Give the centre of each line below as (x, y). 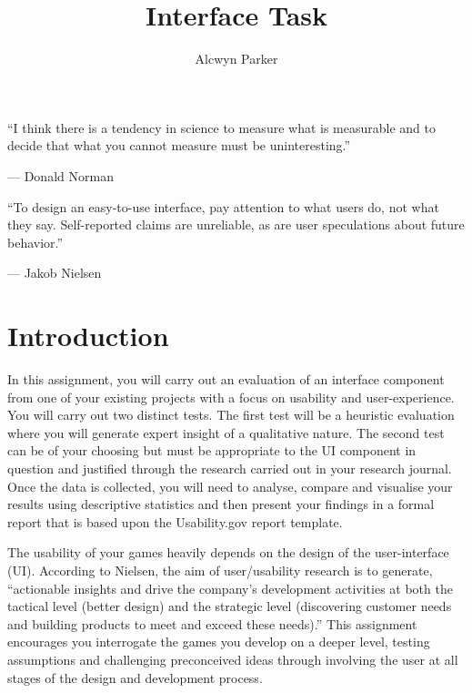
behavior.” (35, 242)
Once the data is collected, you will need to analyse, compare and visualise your (230, 486)
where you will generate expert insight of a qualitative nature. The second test (226, 432)
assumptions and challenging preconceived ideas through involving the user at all (233, 659)
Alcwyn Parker (236, 59)
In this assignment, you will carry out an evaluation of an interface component (226, 379)
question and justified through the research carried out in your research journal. (230, 468)
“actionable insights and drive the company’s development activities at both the (230, 588)
